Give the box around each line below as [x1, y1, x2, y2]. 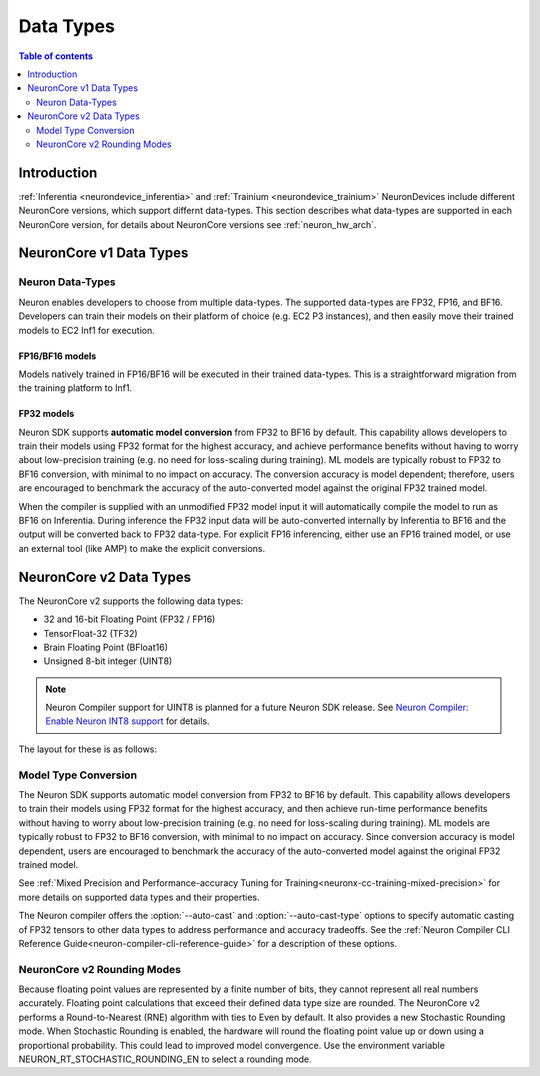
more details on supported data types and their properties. [18, 891, 260, 903]
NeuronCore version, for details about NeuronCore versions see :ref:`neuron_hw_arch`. [18, 218, 377, 230]
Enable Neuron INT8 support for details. [45, 715, 210, 727]
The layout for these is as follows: [18, 743, 158, 755]
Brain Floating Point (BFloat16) [43, 641, 169, 653]
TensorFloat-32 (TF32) [43, 627, 139, 639]
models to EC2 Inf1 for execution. [18, 324, 155, 336]
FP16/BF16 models [18, 350, 97, 362]
